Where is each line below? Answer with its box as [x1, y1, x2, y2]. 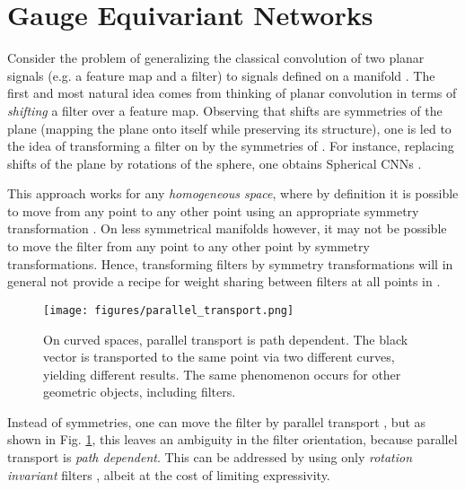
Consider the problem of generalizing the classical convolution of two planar [7, 48, 425, 67]
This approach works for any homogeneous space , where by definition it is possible [7, 184, 459, 203]
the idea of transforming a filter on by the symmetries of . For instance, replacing [7, 136, 454, 155]
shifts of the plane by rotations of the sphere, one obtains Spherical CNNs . [7, 153, 422, 172]
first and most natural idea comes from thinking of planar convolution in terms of [7, 83, 457, 102]
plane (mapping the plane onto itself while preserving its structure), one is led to [7, 118, 452, 137]
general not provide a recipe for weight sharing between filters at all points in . [7, 272, 441, 291]
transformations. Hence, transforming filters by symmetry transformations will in [7, 254, 453, 273]
